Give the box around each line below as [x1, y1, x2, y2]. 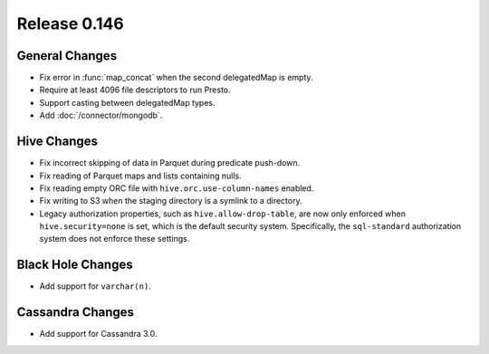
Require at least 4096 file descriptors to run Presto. [39, 84, 231, 95]
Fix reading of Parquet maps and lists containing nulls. [39, 170, 242, 181]
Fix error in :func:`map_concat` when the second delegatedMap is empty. [39, 72, 313, 83]
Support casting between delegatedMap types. [39, 97, 216, 108]
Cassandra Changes [16, 304, 135, 321]
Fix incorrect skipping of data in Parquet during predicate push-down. [39, 158, 301, 168]
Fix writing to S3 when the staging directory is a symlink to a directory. [39, 196, 302, 206]
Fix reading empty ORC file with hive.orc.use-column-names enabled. [39, 182, 314, 194]
